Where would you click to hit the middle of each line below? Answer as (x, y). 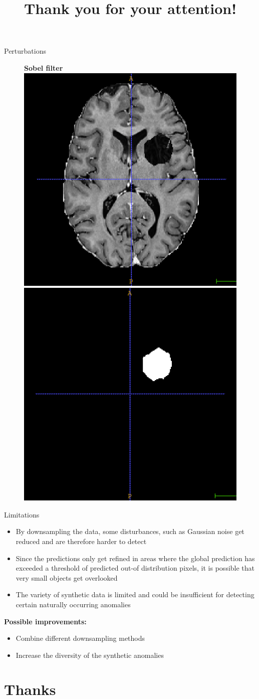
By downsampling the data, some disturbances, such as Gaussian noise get (130, 531)
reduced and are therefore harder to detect (81, 541)
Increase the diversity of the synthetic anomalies (90, 655)
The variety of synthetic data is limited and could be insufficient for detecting (135, 594)
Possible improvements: (45, 621)
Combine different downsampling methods (80, 638)
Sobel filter (44, 67)
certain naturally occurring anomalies (73, 604)
